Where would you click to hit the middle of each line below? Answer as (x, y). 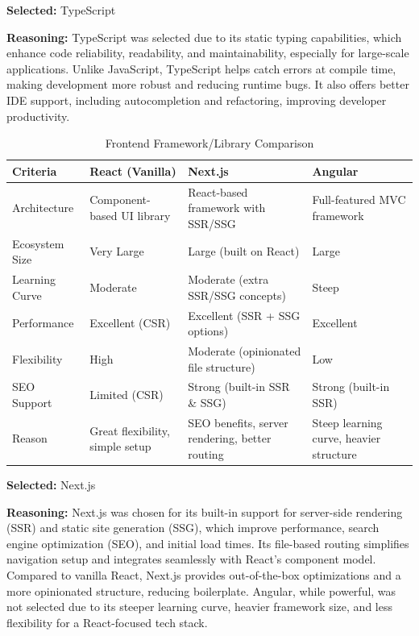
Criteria (35, 170)
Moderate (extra (228, 279)
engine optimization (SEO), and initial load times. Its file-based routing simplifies (208, 543)
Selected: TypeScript (61, 10)
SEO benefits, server (238, 422)
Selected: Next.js (51, 485)
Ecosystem (38, 243)
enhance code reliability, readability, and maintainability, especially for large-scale (208, 53)
